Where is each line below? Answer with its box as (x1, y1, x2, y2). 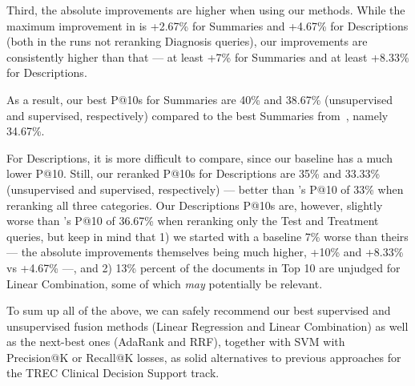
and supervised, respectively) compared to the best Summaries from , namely (6, 107, 389, 123)
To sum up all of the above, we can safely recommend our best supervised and (6, 302, 391, 319)
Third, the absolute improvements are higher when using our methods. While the (6, 2, 405, 18)
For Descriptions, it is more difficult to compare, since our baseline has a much (6, 149, 393, 166)
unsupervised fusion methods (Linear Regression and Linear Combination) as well (6, 317, 409, 334)
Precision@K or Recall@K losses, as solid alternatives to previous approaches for (6, 348, 401, 365)
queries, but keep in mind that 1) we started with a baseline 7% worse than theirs (6, 227, 409, 244)
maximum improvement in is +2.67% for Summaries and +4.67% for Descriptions (6, 17, 409, 34)
